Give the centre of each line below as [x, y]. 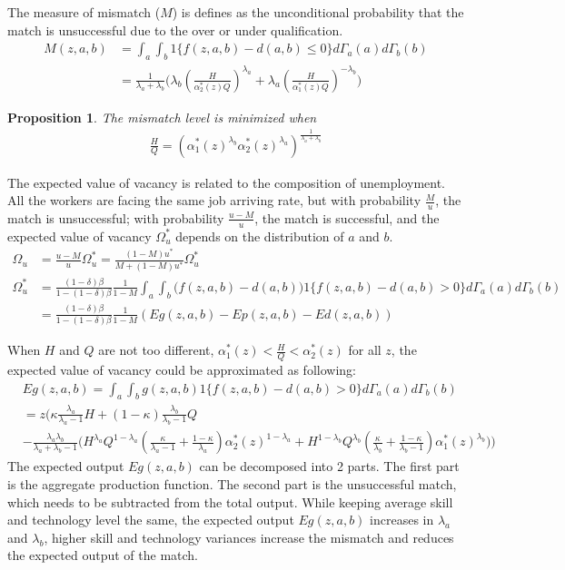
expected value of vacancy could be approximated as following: [182, 369]
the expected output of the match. [103, 555]
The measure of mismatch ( [84, 12]
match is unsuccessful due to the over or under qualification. [175, 29]
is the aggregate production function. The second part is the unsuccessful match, [232, 484]
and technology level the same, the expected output [151, 520]
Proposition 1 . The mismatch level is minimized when [162, 117]
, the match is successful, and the [347, 217]
